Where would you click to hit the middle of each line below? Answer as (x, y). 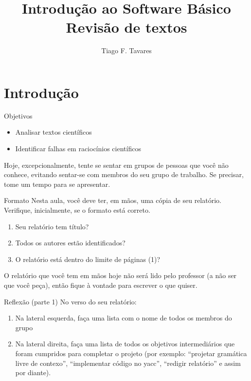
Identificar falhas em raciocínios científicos (78, 149)
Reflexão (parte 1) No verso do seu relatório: (70, 301)
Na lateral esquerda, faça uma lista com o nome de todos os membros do (124, 318)
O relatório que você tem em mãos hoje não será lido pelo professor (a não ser (120, 275)
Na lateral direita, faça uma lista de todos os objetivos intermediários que (125, 344)
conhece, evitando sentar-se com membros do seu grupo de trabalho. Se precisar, (124, 174)
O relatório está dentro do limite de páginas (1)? (88, 259)
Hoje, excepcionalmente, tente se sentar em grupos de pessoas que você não (116, 165)
